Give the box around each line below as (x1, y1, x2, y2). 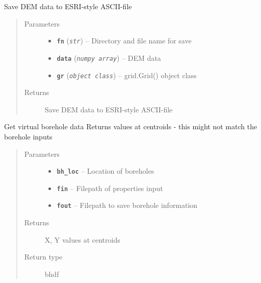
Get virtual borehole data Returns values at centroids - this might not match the (4, 121, 257, 132)
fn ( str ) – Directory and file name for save (57, 35, 192, 46)
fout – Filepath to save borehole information (57, 200, 198, 210)
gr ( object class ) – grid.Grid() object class (57, 69, 197, 80)
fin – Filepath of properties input (57, 182, 163, 193)
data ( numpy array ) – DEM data (57, 52, 161, 63)
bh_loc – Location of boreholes (57, 166, 154, 176)
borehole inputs (4, 131, 53, 141)
